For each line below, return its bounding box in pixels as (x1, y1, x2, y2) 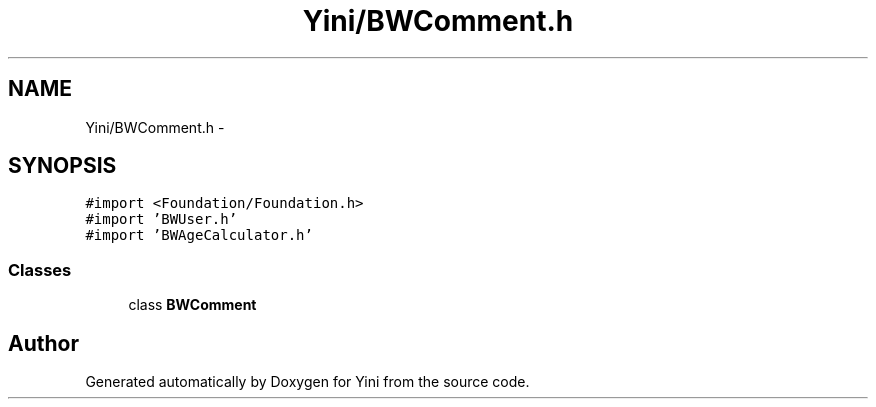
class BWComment (128, 296, 257, 314)
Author (8, 330, 79, 356)
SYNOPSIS (8, 153, 117, 179)
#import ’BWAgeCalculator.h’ (85, 227, 313, 244)
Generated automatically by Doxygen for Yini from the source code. (85, 373, 530, 391)
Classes (8, 259, 72, 280)
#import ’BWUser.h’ (85, 211, 238, 228)
